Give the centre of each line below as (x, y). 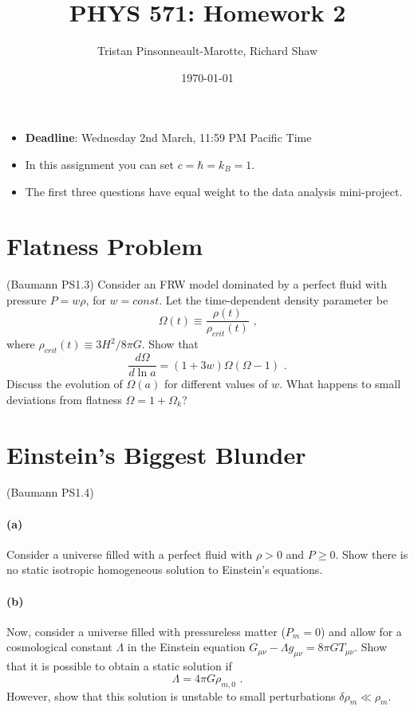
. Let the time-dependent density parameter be (274, 299)
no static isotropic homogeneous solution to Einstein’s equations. (165, 570)
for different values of (216, 384)
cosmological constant (59, 647)
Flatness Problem (104, 246)
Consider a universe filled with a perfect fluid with (130, 554)
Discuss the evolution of (65, 384)
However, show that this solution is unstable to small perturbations (171, 695)
